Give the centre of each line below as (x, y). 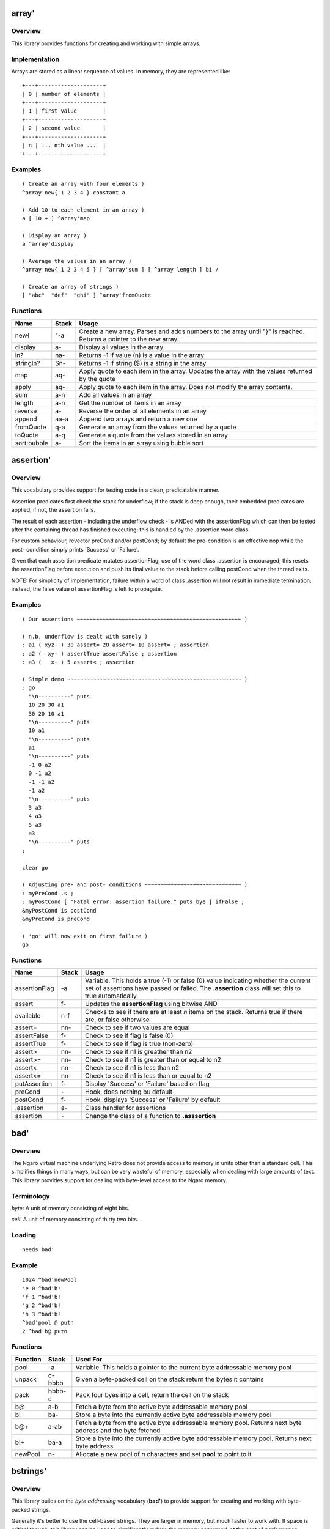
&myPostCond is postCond (59, 910)
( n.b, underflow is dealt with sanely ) (85, 636)
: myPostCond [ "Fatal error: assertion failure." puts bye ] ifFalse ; (133, 902)
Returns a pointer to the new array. (129, 339)
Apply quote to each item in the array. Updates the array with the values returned (196, 371)
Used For (89, 1359)
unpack (26, 1379)
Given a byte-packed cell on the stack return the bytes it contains (170, 1379)
